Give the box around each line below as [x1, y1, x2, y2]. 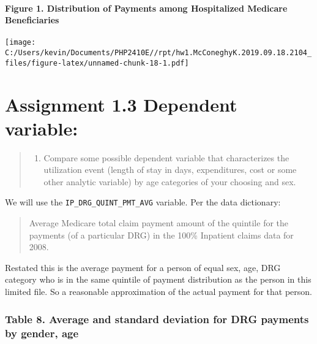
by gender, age [5, 325, 79, 340]
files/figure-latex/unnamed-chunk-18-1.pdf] [5, 58, 189, 67]
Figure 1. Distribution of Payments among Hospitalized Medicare [5, 1, 288, 14]
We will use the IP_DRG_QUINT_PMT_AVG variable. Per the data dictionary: [5, 196, 281, 208]
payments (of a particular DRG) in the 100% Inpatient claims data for [29, 228, 294, 241]
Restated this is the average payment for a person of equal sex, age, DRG [5, 261, 281, 273]
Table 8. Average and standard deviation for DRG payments [5, 311, 309, 326]
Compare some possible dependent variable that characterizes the [43, 151, 289, 164]
